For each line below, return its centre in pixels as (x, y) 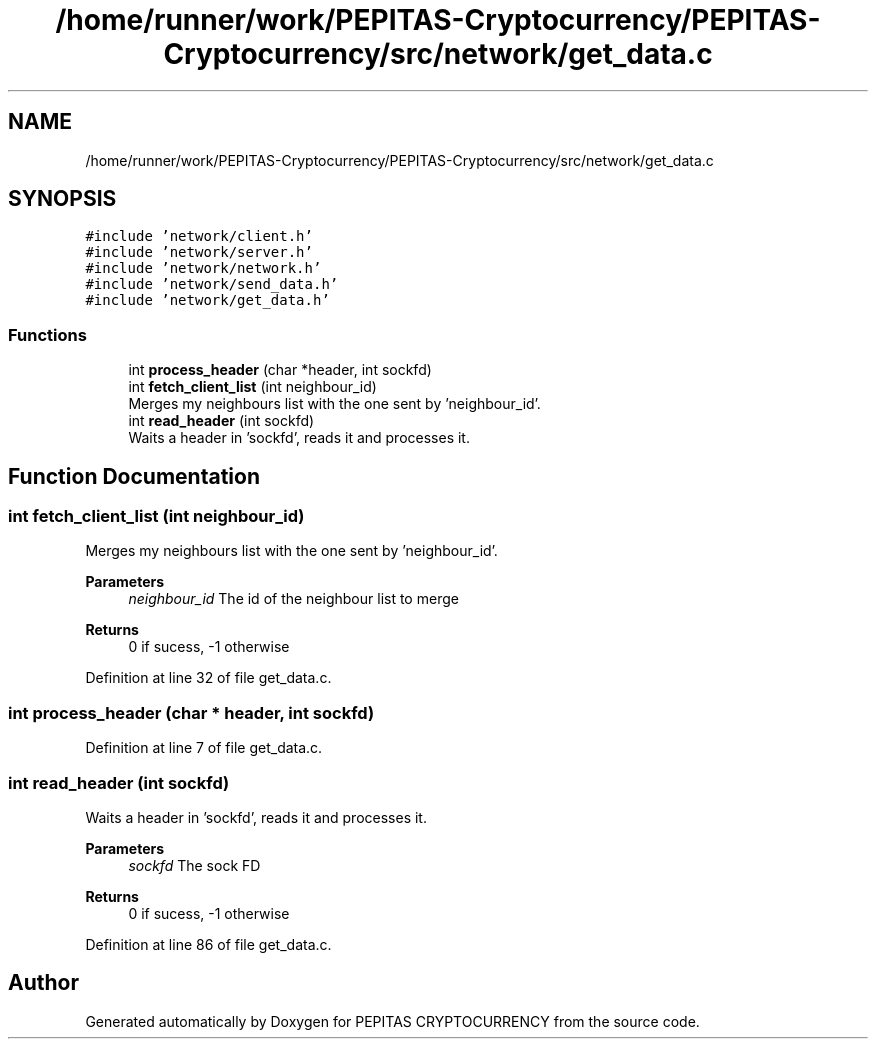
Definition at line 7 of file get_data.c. (204, 748)
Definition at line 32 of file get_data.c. (208, 678)
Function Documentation (134, 476)
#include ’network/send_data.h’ (212, 284)
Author (43, 983)
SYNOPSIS (62, 199)
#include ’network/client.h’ (199, 236)
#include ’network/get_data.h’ (207, 300)
